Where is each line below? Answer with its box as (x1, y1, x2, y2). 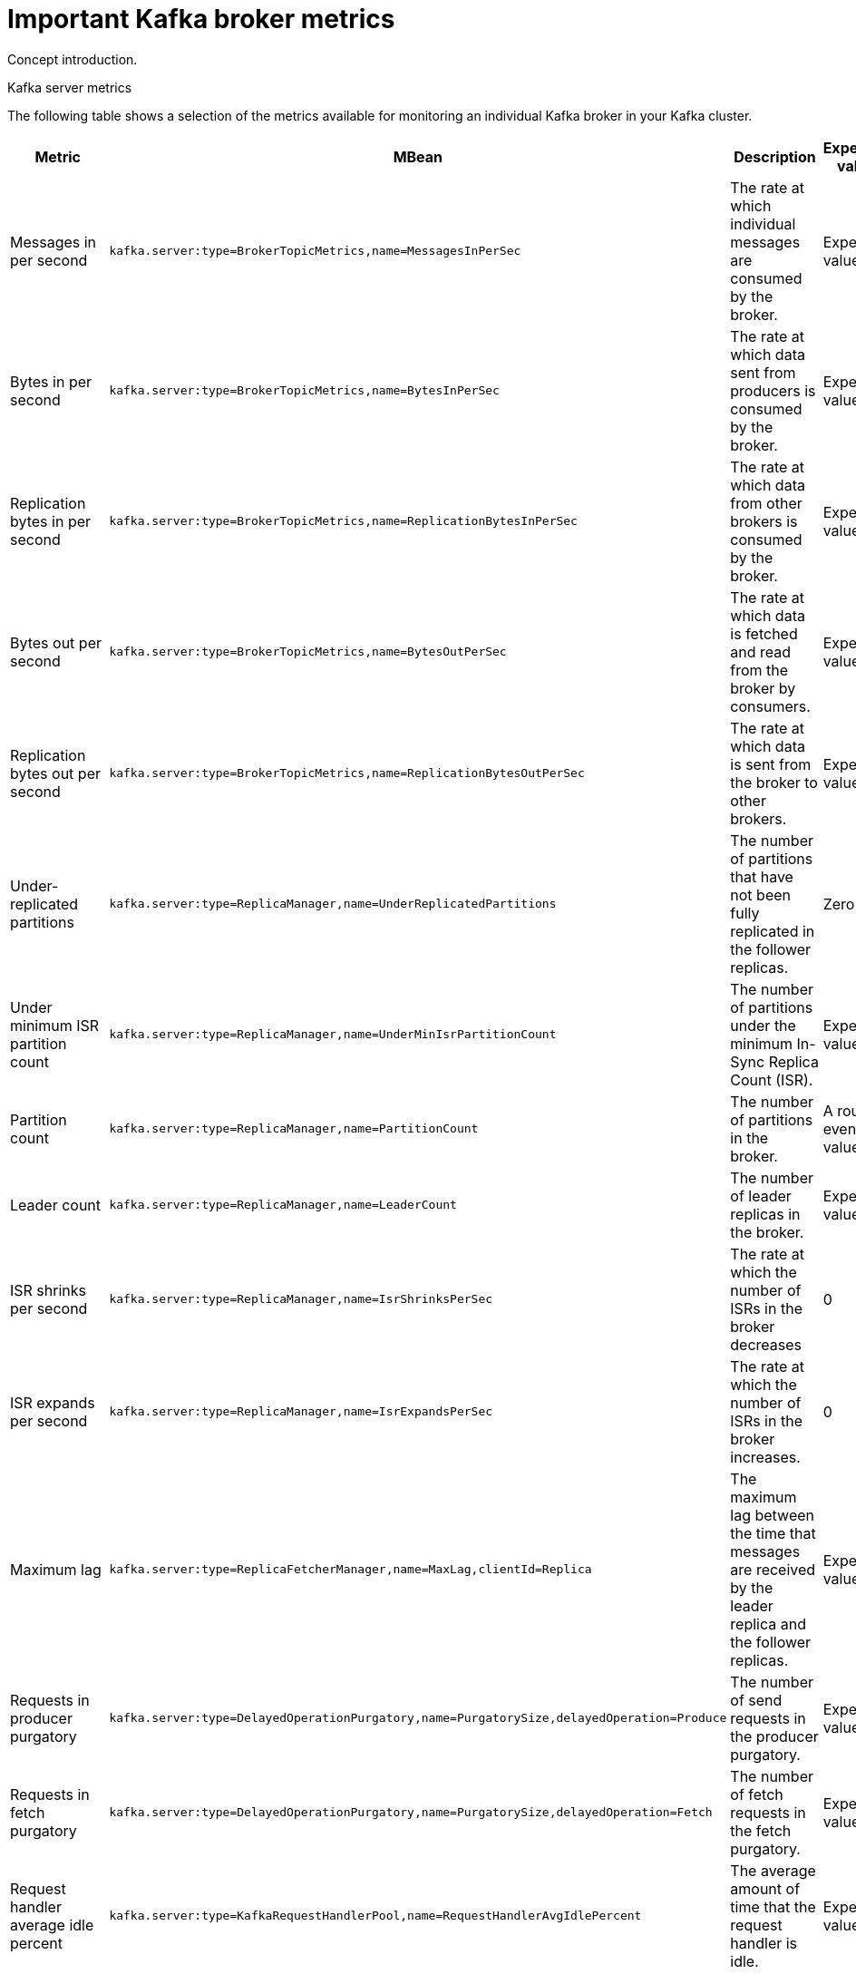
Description (734, 147, 816, 166)
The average (730, 1861, 816, 1880)
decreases (730, 1335, 802, 1354)
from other (730, 493, 802, 512)
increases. (730, 1447, 801, 1466)
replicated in (730, 921, 815, 940)
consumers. (730, 696, 811, 715)
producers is (730, 381, 816, 400)
